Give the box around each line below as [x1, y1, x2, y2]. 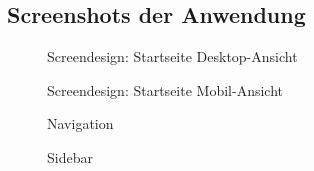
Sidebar [47, 146, 93, 167]
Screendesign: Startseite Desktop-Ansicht [47, 46, 298, 67]
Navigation [47, 113, 114, 134]
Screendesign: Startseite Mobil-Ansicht [47, 79, 283, 100]
